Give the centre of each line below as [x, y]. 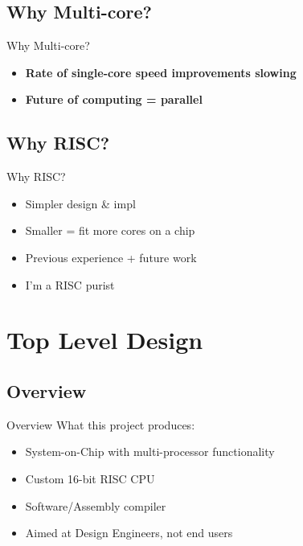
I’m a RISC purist [70, 284]
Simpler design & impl [80, 203]
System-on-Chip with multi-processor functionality [150, 452]
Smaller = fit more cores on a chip [110, 230]
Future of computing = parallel [114, 99]
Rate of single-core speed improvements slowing [161, 72]
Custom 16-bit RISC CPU [90, 478]
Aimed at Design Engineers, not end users [129, 533]
